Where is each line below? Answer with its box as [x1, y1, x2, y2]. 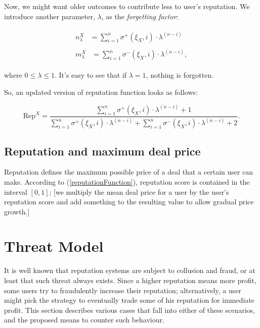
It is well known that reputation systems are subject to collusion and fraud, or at [4, 265, 255, 276]
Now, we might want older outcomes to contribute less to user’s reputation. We [4, 1, 250, 11]
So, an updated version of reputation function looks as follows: [4, 86, 198, 97]
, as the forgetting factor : [101, 11, 179, 21]
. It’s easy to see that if [54, 70, 127, 80]
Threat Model [4, 236, 104, 256]
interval [4, 186, 27, 197]
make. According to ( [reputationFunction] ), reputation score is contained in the [4, 176, 250, 187]
